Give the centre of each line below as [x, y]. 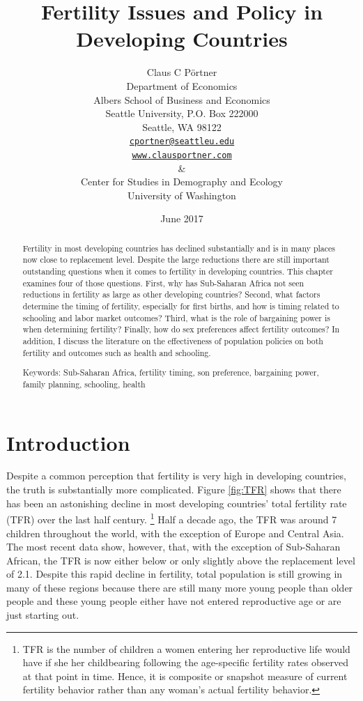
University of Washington [182, 195]
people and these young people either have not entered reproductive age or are [174, 601]
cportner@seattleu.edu [182, 142]
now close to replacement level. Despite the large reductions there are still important [176, 260]
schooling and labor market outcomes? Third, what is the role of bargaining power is [176, 317]
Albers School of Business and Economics [182, 99]
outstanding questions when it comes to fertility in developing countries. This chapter [178, 271]
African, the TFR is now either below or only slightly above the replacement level [181, 560]
